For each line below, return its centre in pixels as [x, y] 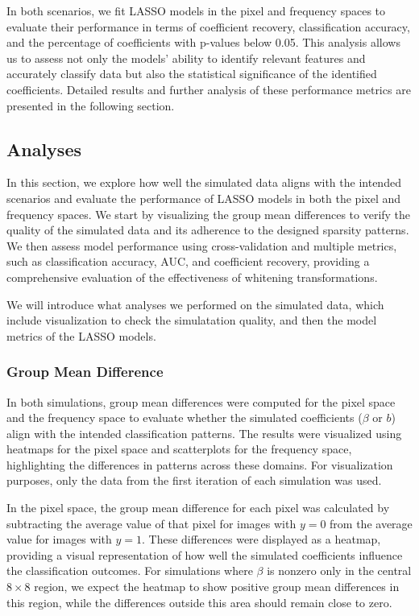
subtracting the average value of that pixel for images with [151, 523]
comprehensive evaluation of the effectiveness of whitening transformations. [192, 277]
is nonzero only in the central [339, 571]
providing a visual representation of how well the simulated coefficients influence [205, 554]
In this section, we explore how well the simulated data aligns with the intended [204, 182]
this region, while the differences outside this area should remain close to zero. [199, 602]
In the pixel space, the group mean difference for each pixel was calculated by [198, 508]
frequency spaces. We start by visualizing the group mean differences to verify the [209, 214]
